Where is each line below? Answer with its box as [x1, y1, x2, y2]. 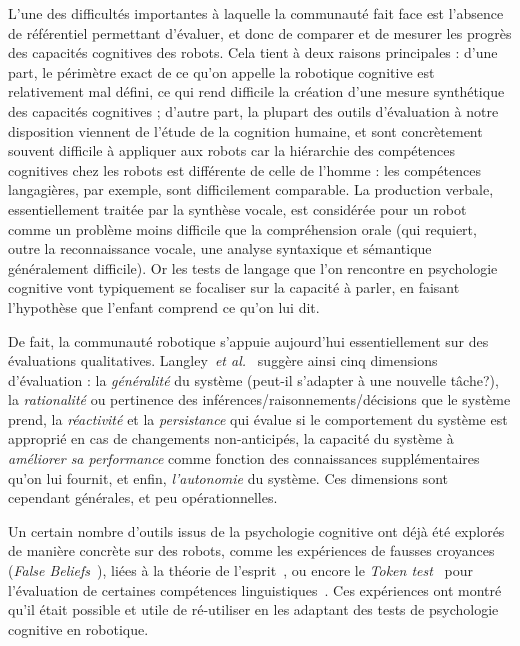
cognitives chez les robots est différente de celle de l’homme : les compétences [8, 159, 481, 180]
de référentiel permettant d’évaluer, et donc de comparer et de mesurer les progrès [8, 22, 512, 43]
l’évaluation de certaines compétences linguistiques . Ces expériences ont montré [8, 579, 502, 600]
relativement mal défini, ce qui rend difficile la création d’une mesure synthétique [8, 81, 505, 102]
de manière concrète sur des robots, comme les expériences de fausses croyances [8, 540, 495, 561]
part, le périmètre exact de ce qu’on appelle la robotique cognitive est [8, 61, 435, 82]
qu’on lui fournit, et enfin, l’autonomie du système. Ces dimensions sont [8, 467, 448, 488]
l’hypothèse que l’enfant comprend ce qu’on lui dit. [8, 296, 320, 317]
